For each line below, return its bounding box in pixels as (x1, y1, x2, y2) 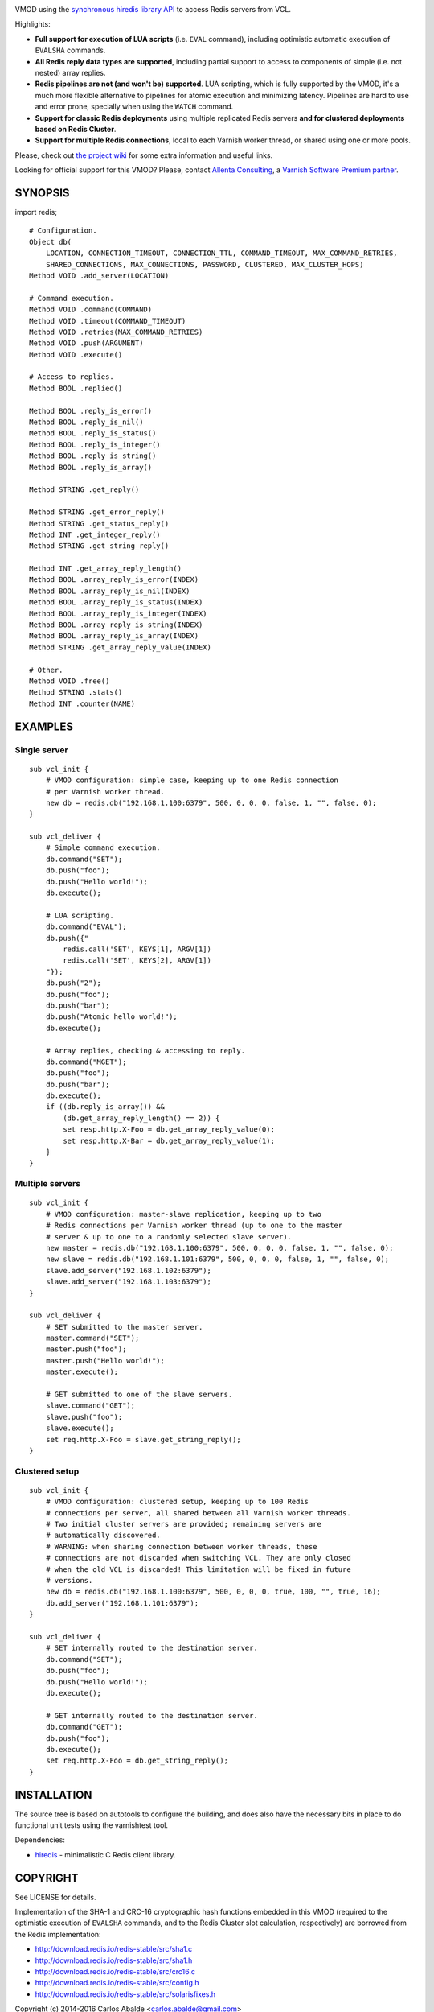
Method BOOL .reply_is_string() (29, 451, 157, 460)
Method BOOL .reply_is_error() (29, 406, 153, 415)
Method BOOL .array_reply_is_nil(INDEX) (29, 586, 190, 596)
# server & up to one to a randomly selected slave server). (45, 1232, 293, 1241)
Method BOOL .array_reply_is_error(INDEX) (29, 575, 199, 584)
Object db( (29, 237, 72, 246)
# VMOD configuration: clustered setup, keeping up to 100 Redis (45, 1497, 309, 1507)
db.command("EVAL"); (45, 922, 127, 931)
